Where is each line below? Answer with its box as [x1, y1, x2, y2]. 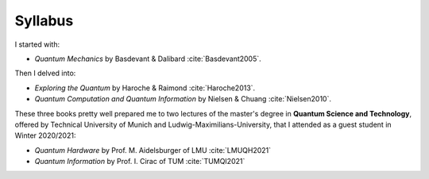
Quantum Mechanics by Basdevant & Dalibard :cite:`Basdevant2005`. [34, 54, 261, 63]
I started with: [14, 40, 60, 49]
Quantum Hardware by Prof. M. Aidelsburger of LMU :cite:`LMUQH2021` [34, 145, 272, 154]
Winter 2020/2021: [14, 131, 76, 140]
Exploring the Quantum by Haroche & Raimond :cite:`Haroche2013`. [34, 83, 256, 93]
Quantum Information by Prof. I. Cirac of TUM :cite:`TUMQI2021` [34, 157, 245, 166]
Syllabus [14, 12, 74, 29]
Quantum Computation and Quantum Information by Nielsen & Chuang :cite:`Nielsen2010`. [34, 94, 331, 104]
